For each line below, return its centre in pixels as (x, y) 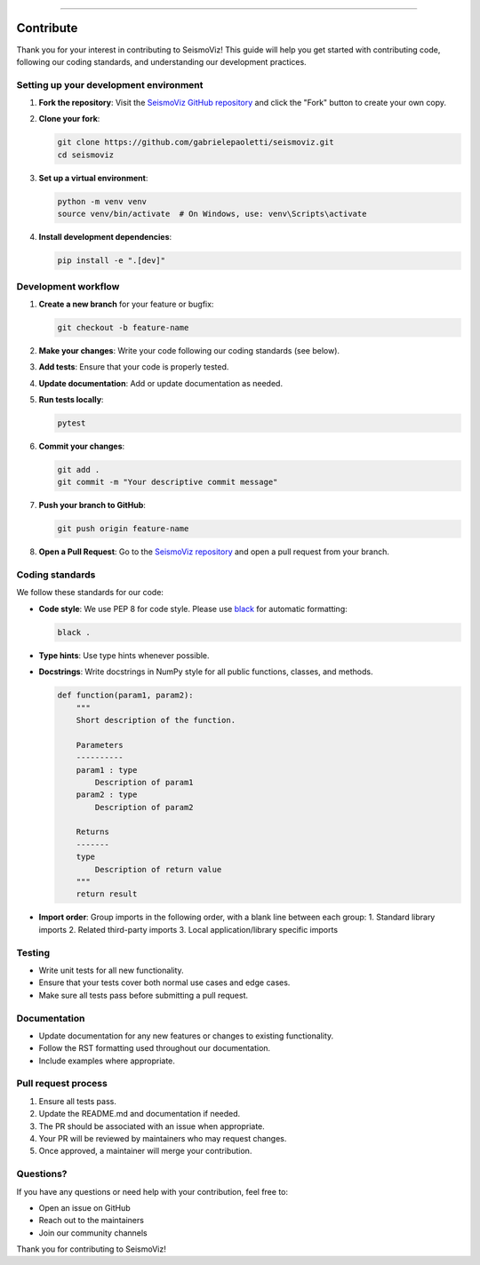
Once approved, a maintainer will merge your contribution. (145, 1151)
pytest (72, 423)
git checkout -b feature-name (123, 327)
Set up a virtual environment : (93, 178)
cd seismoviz (86, 155)
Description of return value (158, 869)
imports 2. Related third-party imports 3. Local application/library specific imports (188, 929)
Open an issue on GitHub (84, 1207)
